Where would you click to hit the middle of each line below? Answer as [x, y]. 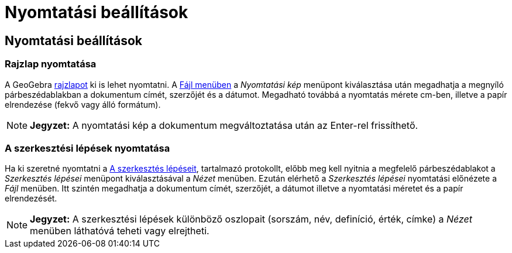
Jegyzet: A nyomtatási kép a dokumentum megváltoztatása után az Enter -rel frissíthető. [224, 125]
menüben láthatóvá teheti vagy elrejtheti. [120, 231]
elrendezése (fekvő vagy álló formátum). [83, 104]
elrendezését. [31, 199]
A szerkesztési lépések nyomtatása [87, 148]
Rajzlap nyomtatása [51, 64]
